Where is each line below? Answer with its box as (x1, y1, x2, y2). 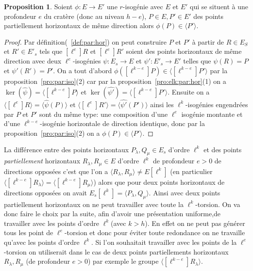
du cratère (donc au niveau (44, 11, 124, 21)
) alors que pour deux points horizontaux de (93, 176, 225, 187)
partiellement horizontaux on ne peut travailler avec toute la (4, 199, 184, 209)
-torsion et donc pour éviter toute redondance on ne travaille (64, 227, 245, 238)
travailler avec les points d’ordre (4, 218, 99, 228)
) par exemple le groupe (87, 256, 159, 266)
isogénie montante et (181, 109, 243, 119)
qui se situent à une (190, 1, 249, 11)
